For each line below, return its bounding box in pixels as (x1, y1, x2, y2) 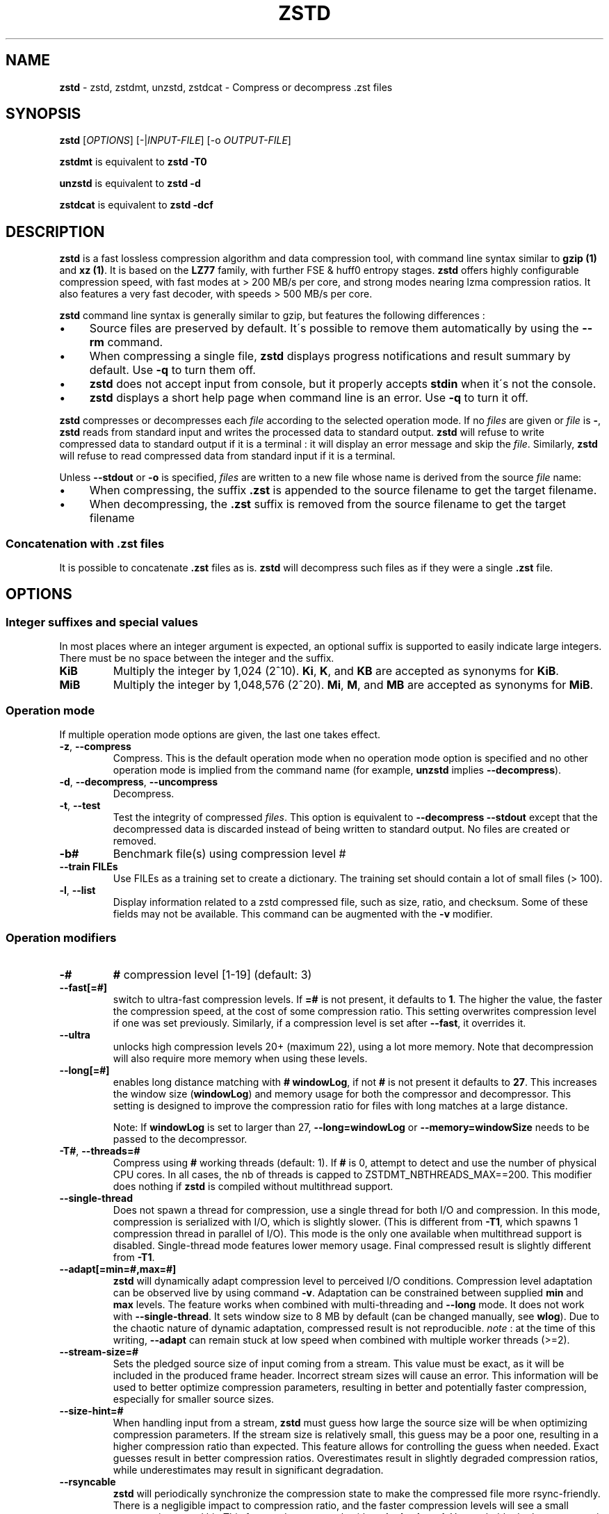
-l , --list (59, 884, 96, 896)
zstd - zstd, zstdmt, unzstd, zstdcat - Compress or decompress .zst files (59, 81, 393, 93)
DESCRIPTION (6, 222, 105, 241)
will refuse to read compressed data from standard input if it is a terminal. (59, 450, 396, 462)
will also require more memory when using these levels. (113, 1052, 368, 1064)
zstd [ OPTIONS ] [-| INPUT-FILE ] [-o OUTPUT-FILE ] (59, 134, 291, 147)
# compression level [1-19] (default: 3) (113, 967, 312, 982)
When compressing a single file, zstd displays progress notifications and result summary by (89, 349, 571, 364)
